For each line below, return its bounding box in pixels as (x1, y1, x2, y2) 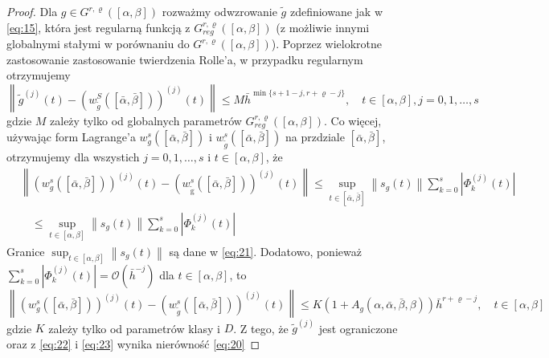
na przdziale (285, 128, 345, 145)
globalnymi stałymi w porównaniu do (6, 35, 190, 52)
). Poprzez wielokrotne (271, 35, 382, 52)
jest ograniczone (318, 319, 398, 336)
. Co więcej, (324, 112, 382, 128)
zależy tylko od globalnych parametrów (50, 112, 242, 128)
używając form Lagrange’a (6, 128, 136, 145)
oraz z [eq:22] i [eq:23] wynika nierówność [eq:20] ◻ (6, 335, 260, 352)
